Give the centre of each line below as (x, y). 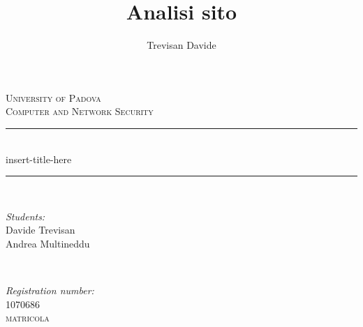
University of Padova (53, 97)
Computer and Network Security (80, 111)
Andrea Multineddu (48, 243)
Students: (25, 216)
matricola (28, 318)
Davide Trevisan (40, 230)
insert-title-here (39, 159)
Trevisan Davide (181, 45)
